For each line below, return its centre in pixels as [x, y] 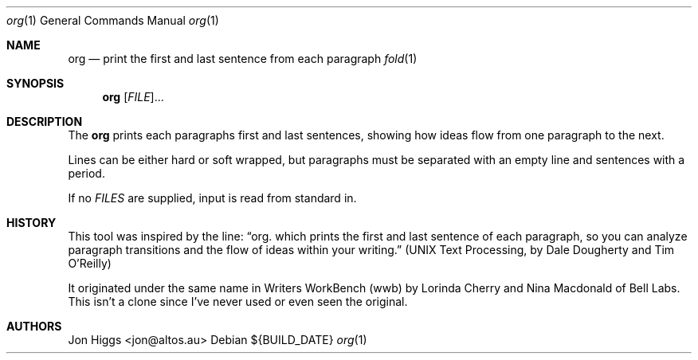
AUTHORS [34, 326]
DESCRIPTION [45, 121]
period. [86, 173]
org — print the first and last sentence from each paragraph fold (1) [243, 59]
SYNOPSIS [35, 83]
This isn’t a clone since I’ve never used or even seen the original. [238, 301]
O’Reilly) [90, 263]
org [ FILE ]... [133, 97]
